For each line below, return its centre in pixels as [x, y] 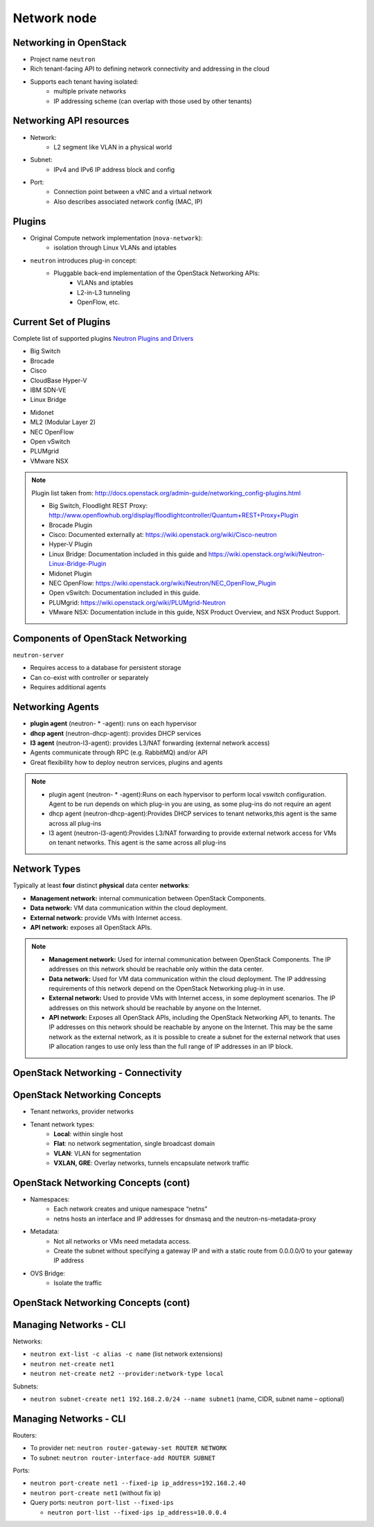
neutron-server [39, 655]
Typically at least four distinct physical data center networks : [101, 885]
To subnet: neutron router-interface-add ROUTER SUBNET [123, 1458]
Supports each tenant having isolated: [84, 81]
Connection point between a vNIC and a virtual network [133, 192]
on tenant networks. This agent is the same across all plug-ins [137, 842]
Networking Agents [56, 707]
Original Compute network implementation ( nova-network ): [117, 238]
